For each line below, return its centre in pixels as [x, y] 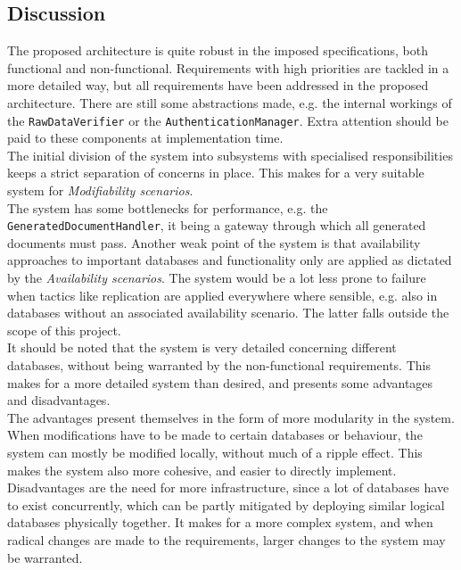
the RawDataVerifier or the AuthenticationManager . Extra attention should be [228, 120]
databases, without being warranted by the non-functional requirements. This [219, 365]
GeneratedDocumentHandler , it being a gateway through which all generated [217, 225]
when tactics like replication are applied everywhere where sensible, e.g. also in [222, 295]
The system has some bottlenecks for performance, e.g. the [168, 207]
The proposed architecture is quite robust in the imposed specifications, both [218, 50]
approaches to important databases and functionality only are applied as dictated [230, 260]
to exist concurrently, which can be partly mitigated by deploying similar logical [226, 504]
